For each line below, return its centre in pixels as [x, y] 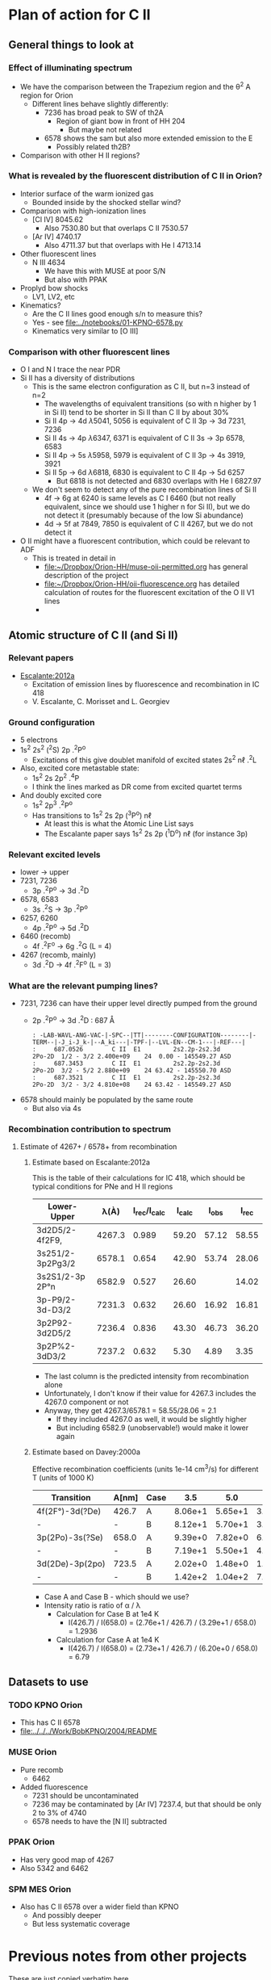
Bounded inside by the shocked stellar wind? [106, 202]
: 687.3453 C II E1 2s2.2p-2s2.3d [126, 1063]
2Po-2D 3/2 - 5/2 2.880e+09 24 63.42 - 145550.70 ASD [131, 1070]
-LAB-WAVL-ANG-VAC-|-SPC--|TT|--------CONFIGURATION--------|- [148, 1035]
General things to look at [71, 45]
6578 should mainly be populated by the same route [106, 1099]
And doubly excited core [61, 795]
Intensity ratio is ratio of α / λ [92, 1605]
